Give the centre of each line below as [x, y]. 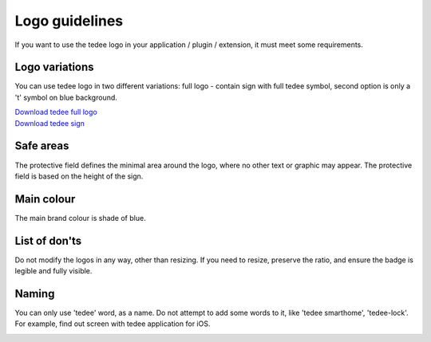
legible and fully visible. [53, 271]
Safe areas [42, 146]
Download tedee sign [50, 123]
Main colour [45, 199]
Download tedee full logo [56, 112]
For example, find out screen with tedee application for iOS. [113, 324]
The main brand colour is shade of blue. [81, 218]
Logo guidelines [69, 21]
